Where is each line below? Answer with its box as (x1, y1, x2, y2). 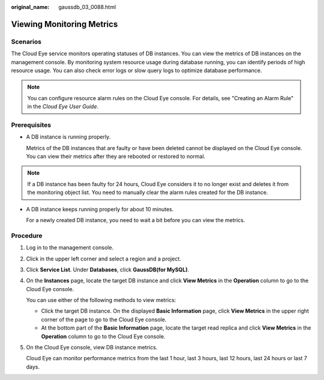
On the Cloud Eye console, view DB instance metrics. (26, 344, 158, 351)
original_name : (11, 4, 50, 10)
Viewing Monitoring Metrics (11, 19, 118, 29)
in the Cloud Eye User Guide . (27, 103, 99, 110)
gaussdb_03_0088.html (58, 4, 116, 10)
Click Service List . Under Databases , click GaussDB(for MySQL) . (26, 266, 189, 273)
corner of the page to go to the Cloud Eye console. (41, 316, 167, 323)
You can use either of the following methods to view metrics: (26, 297, 176, 304)
